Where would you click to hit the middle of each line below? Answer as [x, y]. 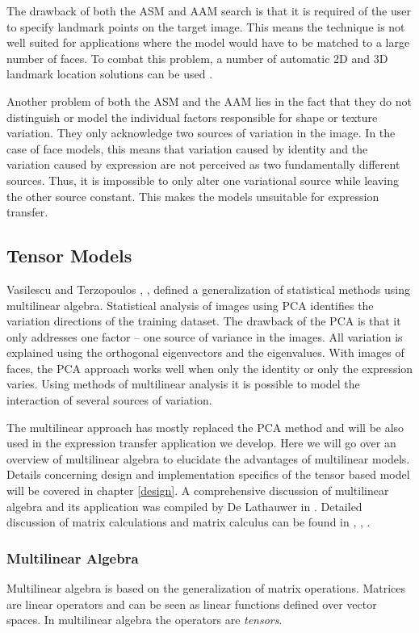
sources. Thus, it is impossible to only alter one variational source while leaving [203, 180]
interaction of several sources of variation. [109, 400]
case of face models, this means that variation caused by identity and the [187, 148]
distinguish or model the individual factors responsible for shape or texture [192, 117]
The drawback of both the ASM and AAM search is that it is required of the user [209, 10]
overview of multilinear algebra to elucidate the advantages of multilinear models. [208, 458]
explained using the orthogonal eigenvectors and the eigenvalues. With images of [205, 352]
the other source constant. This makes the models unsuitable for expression [193, 196]
